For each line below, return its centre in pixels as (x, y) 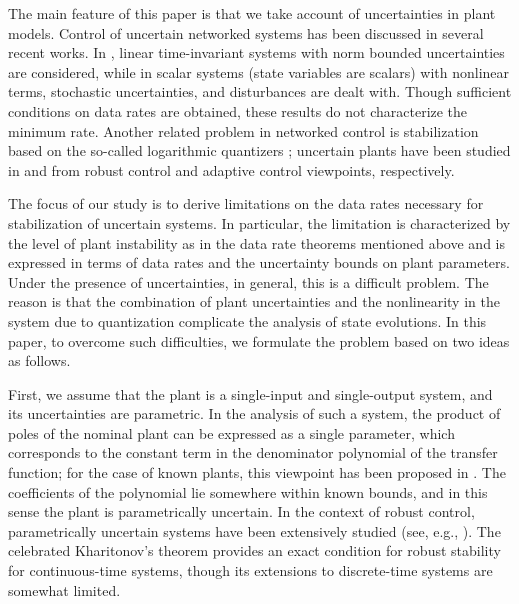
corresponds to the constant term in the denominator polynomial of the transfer (253, 452)
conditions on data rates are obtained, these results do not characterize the (238, 110)
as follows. (39, 360)
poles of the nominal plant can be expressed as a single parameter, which (231, 432)
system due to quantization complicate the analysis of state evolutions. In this (247, 320)
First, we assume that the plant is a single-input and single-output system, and (250, 393)
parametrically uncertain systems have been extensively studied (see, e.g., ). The (254, 530)
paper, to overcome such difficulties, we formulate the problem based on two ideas (259, 340)
